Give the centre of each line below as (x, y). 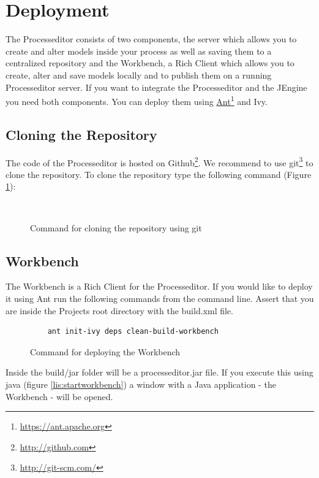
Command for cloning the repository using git (116, 227)
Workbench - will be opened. (59, 396)
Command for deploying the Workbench (105, 351)
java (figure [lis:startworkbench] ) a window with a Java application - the (141, 384)
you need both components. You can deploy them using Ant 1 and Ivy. (137, 100)
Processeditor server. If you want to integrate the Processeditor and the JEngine (156, 87)
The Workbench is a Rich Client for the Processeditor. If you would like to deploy (159, 286)
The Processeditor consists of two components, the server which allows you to (151, 39)
